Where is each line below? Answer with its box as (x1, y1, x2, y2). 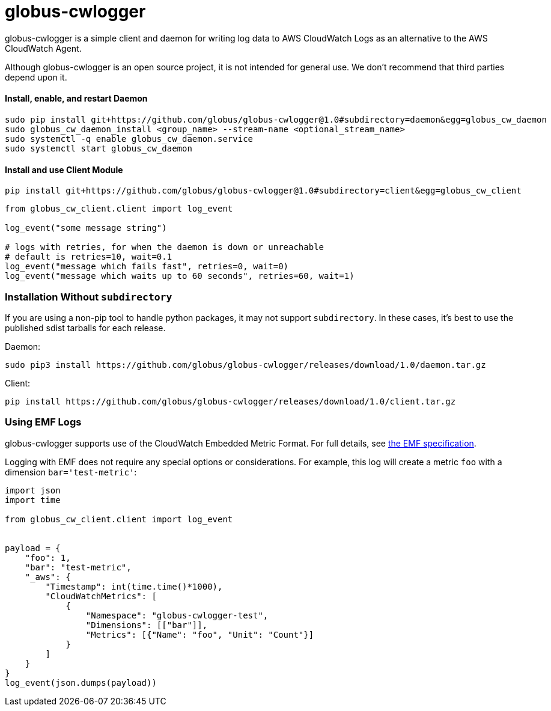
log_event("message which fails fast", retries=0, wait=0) (5, 261, 289, 272)
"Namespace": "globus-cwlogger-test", (85, 610, 269, 620)
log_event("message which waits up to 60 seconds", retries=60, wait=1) (5, 271, 355, 281)
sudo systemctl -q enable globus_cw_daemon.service (5, 133, 254, 144)
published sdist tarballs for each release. (5, 322, 166, 333)
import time (5, 495, 61, 505)
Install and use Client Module (5, 164, 123, 175)
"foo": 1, (25, 552, 71, 563)
